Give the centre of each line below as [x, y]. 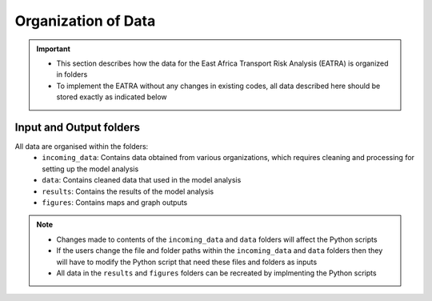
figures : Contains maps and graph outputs [115, 202]
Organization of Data [85, 21]
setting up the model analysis [90, 169]
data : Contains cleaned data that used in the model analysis [142, 180]
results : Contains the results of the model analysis [128, 191]
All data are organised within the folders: [82, 146]
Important [54, 49]
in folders [72, 74]
